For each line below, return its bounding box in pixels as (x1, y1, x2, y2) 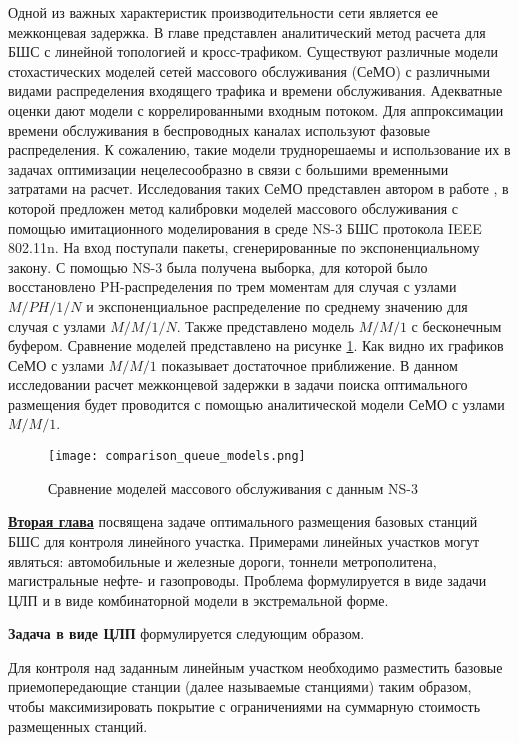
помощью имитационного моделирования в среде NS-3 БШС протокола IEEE (8, 217, 482, 238)
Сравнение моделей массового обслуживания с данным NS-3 (48, 477, 418, 498)
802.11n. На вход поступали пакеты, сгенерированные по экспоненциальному (8, 237, 480, 258)
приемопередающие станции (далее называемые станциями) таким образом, (8, 676, 472, 697)
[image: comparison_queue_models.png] (48, 449, 306, 464)
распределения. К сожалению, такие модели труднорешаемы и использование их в (8, 139, 511, 160)
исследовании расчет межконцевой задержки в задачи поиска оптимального (8, 374, 468, 395)
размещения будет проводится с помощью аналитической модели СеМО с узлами (8, 393, 505, 414)
